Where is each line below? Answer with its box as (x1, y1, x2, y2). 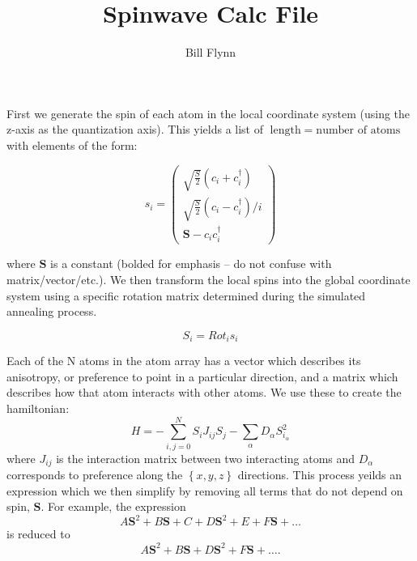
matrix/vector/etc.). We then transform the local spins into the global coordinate (6, 271, 411, 287)
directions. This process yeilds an (237, 466, 402, 483)
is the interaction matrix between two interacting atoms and (56, 449, 355, 466)
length (270, 125, 301, 137)
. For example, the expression (40, 498, 186, 515)
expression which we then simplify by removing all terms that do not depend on (6, 482, 403, 499)
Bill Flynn (185, 44, 236, 61)
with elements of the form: (6, 136, 138, 153)
